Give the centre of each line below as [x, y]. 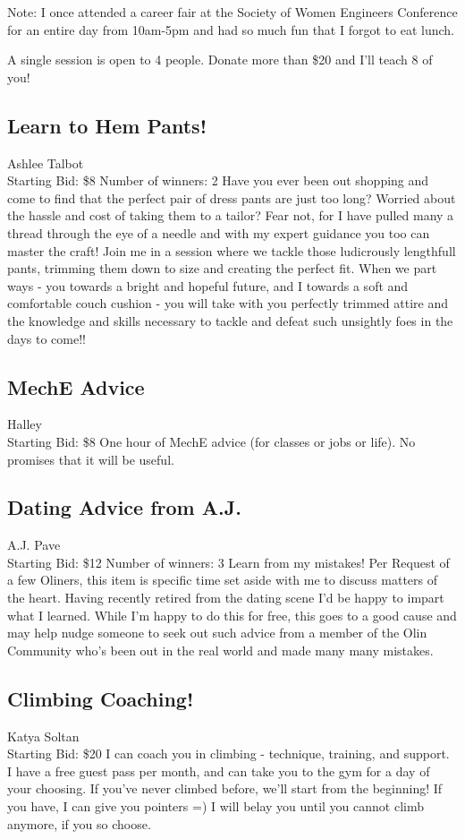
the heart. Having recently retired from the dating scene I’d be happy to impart [226, 598]
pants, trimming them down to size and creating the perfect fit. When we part [222, 268]
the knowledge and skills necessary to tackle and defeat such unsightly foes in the [230, 320]
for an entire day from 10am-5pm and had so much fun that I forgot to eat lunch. [231, 29]
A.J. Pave [34, 545]
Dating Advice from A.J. [124, 507]
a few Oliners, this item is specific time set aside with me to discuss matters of [223, 580]
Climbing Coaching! [101, 698]
